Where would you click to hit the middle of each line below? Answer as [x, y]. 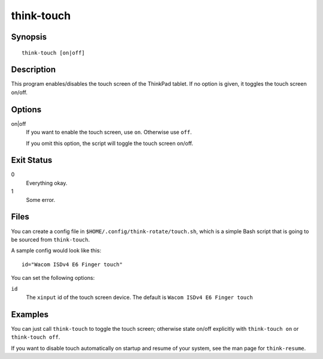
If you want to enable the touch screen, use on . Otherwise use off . [109, 132]
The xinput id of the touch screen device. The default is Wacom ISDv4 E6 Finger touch [140, 297]
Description [33, 70]
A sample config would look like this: [56, 251]
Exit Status [32, 160]
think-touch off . [36, 337]
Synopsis [29, 37]
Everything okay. [47, 183]
